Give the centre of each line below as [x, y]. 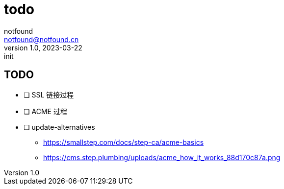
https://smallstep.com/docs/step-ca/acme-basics [124, 142]
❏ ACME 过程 [45, 111]
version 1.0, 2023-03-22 [43, 47]
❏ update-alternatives [59, 127]
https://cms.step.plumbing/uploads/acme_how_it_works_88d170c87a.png [162, 157]
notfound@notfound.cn [41, 39]
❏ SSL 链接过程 [49, 94]
